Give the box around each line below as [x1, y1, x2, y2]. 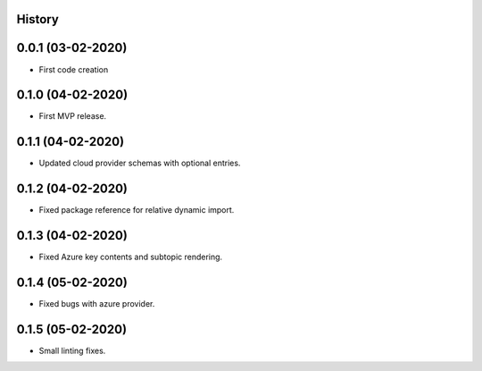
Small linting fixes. [38, 345, 106, 356]
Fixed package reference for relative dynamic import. [38, 205, 235, 215]
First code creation [38, 63, 109, 75]
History [16, 12, 60, 27]
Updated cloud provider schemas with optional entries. [38, 157, 241, 169]
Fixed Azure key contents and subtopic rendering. [38, 251, 223, 263]
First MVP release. [38, 111, 107, 122]
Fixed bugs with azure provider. [38, 299, 155, 309]
